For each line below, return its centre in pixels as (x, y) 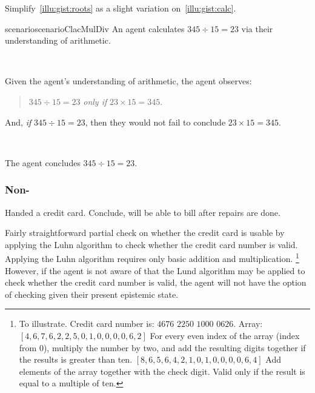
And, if (18, 122)
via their (257, 28)
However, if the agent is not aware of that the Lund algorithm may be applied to (155, 270)
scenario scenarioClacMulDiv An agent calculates (95, 28)
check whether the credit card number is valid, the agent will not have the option (156, 282)
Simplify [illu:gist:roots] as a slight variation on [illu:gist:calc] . (121, 8)
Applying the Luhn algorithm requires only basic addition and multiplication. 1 (152, 257)
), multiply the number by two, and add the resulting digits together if (174, 347)
